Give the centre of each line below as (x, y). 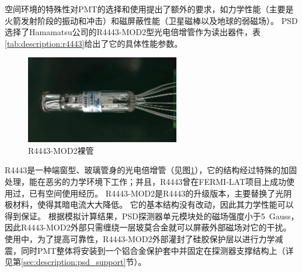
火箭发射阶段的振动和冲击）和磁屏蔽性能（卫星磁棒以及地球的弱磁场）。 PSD (151, 20)
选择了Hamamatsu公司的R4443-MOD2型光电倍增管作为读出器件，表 (133, 32)
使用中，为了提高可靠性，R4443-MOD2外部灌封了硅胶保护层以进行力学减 (144, 238)
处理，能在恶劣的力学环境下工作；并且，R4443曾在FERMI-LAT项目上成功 (146, 181)
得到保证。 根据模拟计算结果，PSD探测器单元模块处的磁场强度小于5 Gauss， (152, 216)
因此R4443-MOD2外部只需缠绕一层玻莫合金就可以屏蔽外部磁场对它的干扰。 (148, 227)
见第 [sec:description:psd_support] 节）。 (76, 262)
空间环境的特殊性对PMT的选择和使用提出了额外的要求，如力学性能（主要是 (149, 9)
